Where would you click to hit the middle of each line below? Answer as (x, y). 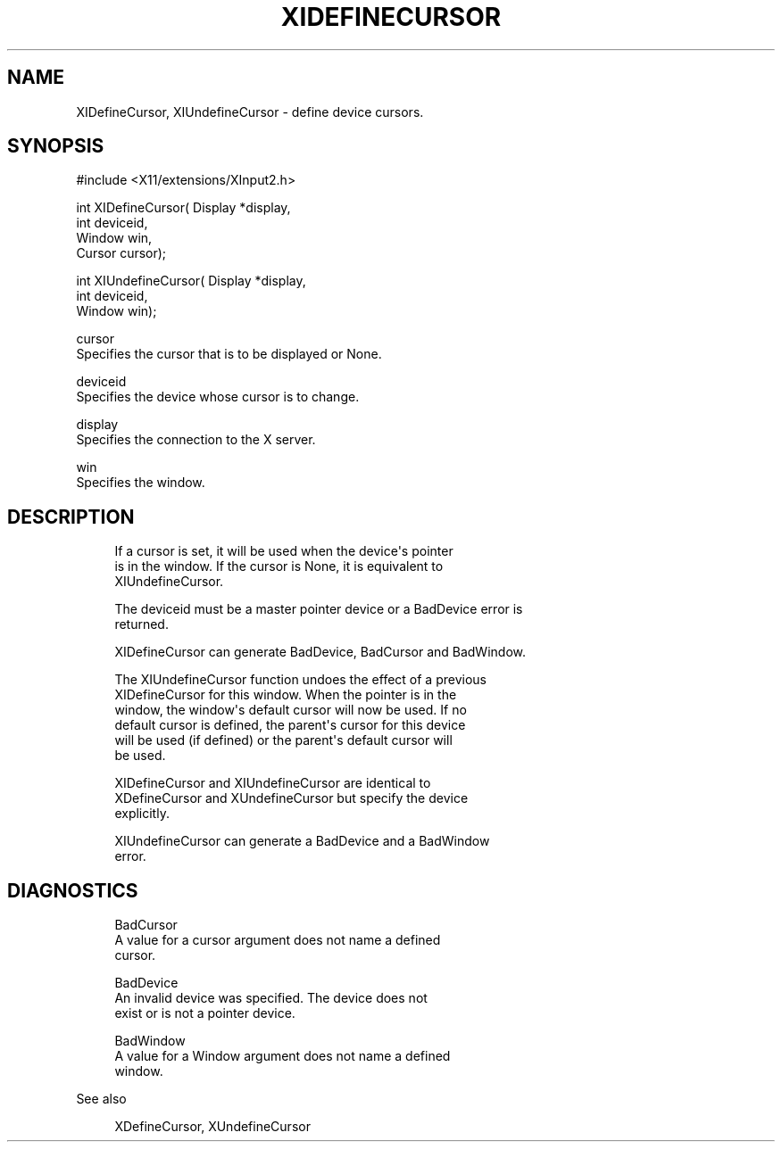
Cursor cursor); (121, 253)
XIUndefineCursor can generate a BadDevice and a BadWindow (302, 841)
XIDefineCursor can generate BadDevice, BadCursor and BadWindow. (320, 652)
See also (101, 1099)
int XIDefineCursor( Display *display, (183, 208)
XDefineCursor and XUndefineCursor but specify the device (291, 798)
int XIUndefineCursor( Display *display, (191, 281)
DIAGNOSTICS (73, 890)
